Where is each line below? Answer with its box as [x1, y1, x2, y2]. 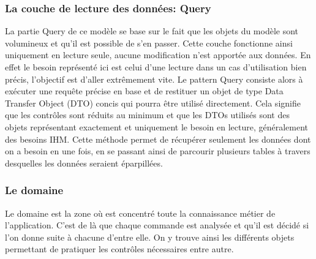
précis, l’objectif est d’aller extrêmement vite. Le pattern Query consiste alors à [5, 72, 303, 85]
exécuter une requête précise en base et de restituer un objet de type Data [5, 84, 284, 97]
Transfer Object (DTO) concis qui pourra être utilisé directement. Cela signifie [5, 96, 301, 109]
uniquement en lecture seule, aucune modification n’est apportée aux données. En [5, 48, 311, 61]
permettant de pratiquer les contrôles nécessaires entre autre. [5, 242, 234, 255]
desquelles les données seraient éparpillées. [5, 156, 163, 169]
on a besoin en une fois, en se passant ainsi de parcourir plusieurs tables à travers [5, 145, 310, 157]
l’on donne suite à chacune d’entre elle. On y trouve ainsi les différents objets [5, 230, 295, 243]
